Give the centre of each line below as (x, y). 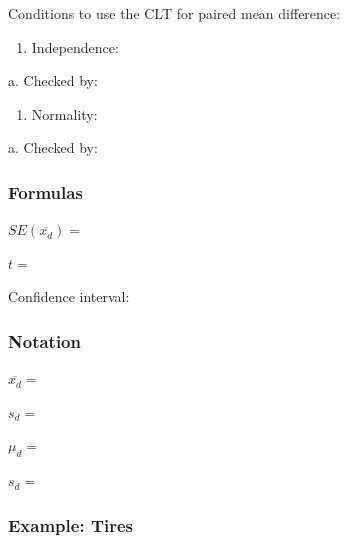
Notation (44, 340)
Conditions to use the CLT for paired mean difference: (174, 13)
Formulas (45, 191)
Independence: (75, 46)
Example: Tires (71, 524)
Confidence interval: (69, 296)
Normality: (64, 113)
